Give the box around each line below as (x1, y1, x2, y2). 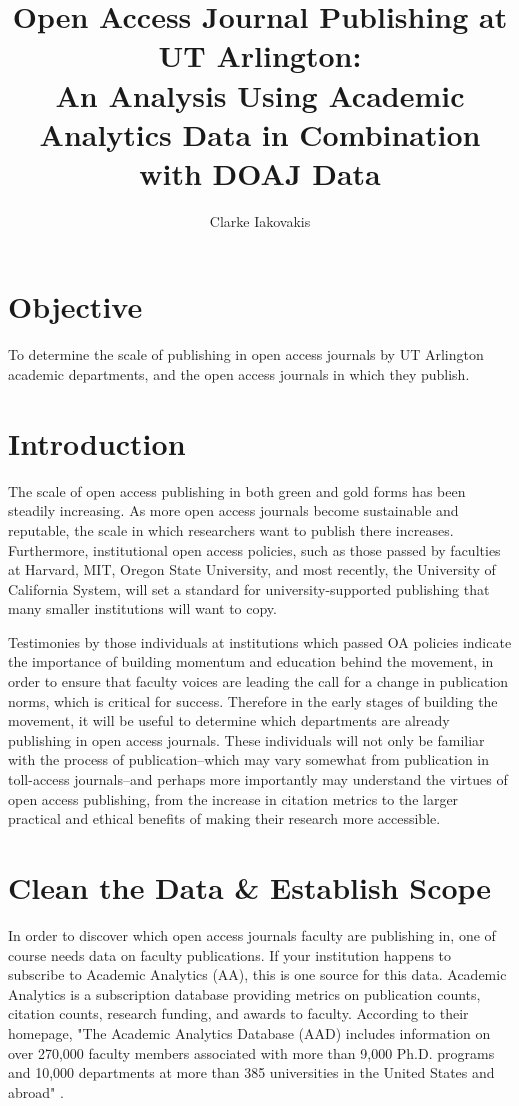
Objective (8, 286, 143, 327)
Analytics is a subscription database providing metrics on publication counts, (8, 983, 481, 1004)
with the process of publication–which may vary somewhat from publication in (8, 749, 490, 770)
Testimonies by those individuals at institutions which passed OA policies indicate (8, 631, 512, 652)
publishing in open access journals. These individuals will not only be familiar (8, 729, 485, 750)
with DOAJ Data (139, 152, 381, 193)
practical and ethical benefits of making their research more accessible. (8, 808, 441, 829)
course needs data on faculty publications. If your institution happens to (8, 944, 452, 965)
